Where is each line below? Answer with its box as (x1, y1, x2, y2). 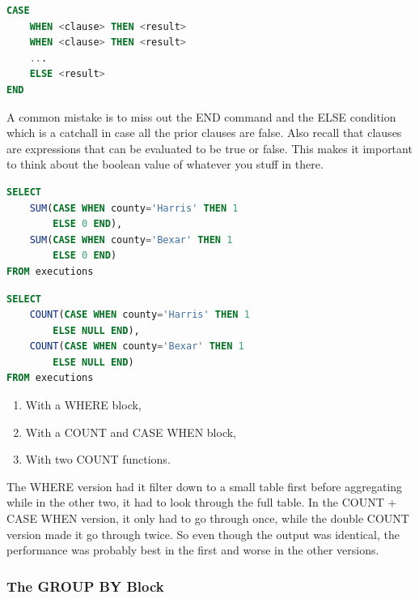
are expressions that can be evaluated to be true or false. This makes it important (6, 139, 413, 156)
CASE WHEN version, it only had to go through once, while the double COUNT (6, 510, 409, 527)
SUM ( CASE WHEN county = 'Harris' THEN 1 (29, 202, 239, 214)
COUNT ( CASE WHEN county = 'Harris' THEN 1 (29, 309, 250, 321)
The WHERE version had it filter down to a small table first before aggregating (6, 477, 403, 494)
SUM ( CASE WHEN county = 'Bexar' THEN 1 (29, 233, 233, 246)
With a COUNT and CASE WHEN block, (25, 423, 236, 440)
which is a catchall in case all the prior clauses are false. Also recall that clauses (6, 124, 402, 141)
